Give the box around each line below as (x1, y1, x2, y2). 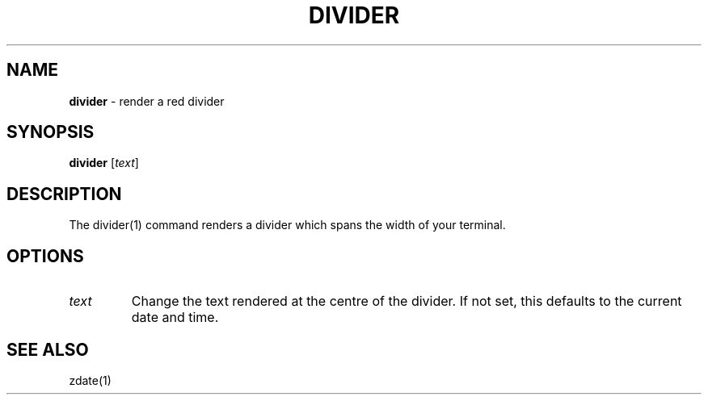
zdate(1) (69, 373, 112, 387)
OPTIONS (6, 245, 84, 266)
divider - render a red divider (69, 94, 225, 108)
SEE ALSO (6, 339, 89, 360)
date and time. (131, 309, 219, 326)
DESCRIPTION (6, 183, 122, 204)
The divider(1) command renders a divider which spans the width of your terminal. (69, 218, 506, 232)
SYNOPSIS (6, 122, 95, 143)
